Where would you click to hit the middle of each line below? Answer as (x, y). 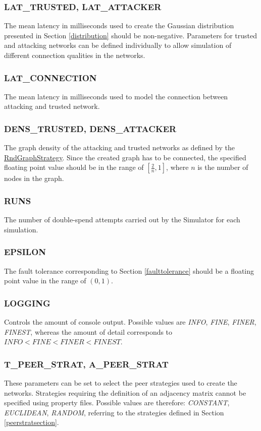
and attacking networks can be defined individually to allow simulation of (118, 45)
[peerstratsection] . (32, 422)
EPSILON (25, 252)
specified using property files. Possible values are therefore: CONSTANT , (117, 403)
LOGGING (27, 303)
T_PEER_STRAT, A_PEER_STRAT (86, 364)
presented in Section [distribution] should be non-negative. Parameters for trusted (130, 35)
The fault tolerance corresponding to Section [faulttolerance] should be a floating (129, 270)
